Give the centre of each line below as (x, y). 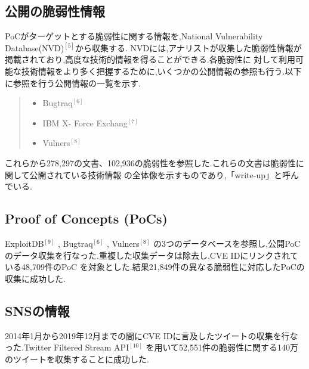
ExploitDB (24, 243)
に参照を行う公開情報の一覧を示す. (73, 83)
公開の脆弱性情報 (55, 11)
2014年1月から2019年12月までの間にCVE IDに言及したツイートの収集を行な (152, 335)
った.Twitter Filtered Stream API (67, 347)
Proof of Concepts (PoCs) (86, 218)
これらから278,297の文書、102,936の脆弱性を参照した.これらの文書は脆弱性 (150, 162)
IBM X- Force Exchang (85, 123)
